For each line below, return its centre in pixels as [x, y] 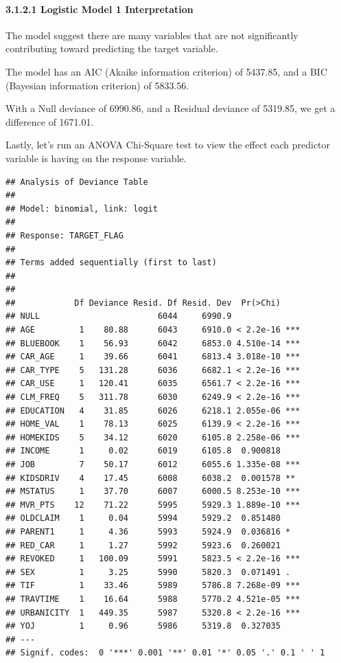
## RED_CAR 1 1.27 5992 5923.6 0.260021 [143, 545]
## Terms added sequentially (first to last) [111, 263]
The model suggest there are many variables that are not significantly [152, 35]
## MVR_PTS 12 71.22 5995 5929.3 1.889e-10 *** [153, 505]
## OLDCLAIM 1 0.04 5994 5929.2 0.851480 [143, 518]
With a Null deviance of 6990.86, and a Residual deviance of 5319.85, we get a [170, 108]
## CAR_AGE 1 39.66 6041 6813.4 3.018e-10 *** [153, 357]
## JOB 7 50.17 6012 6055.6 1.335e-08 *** [153, 465]
